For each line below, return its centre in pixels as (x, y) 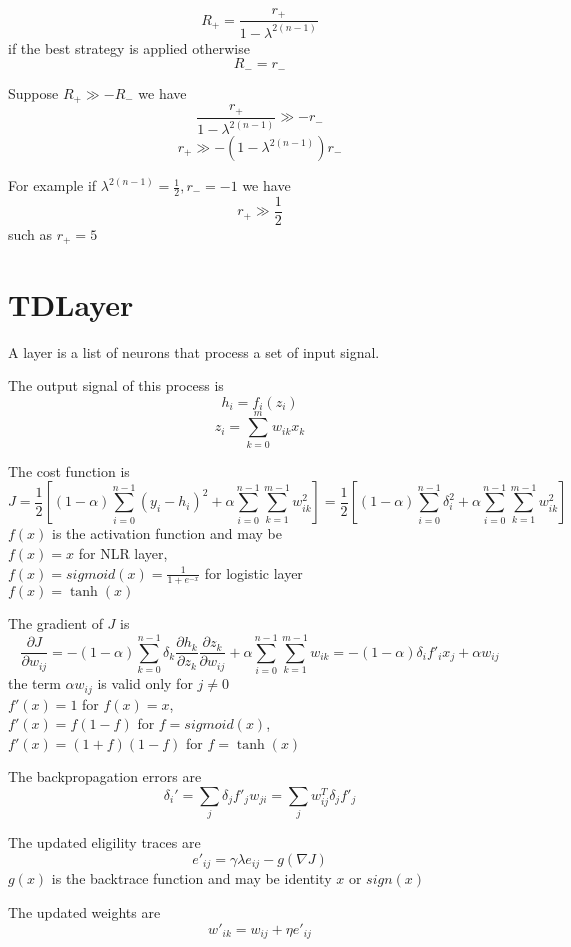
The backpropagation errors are (105, 776)
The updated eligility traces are (104, 842)
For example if (52, 185)
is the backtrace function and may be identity (191, 878)
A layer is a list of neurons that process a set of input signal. (194, 351)
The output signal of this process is (116, 385)
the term (34, 683)
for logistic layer (253, 572)
